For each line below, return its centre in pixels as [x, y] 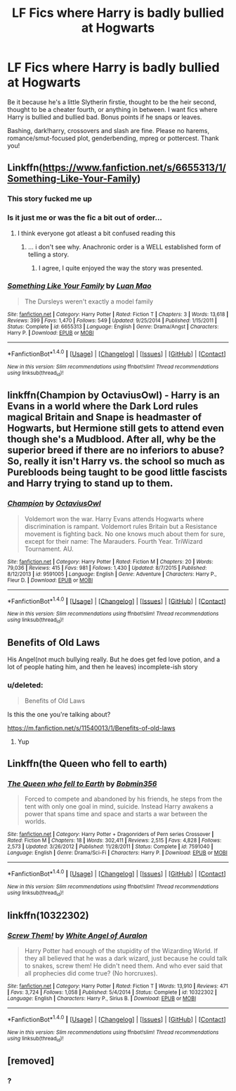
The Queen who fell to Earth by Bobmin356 [82, 783]
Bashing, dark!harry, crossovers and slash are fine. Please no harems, [109, 130]
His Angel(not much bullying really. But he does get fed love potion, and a [114, 659]
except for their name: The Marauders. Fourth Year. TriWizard [113, 541]
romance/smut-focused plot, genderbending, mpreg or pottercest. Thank [113, 138]
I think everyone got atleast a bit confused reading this [96, 233]
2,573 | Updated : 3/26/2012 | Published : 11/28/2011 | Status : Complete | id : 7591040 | [110, 847]
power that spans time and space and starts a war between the [116, 814]
